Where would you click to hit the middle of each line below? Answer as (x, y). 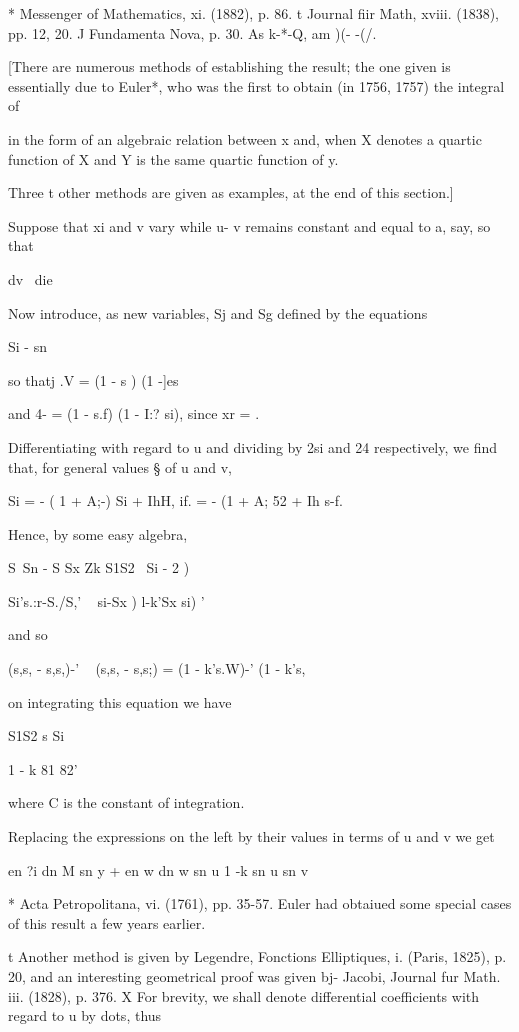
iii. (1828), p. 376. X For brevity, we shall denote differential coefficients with (244, 995)
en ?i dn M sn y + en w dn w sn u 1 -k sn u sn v (158, 869)
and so (28, 634)
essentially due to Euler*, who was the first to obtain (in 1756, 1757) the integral (256, 85)
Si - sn (27, 346)
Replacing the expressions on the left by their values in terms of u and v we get (251, 836)
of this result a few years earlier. (107, 922)
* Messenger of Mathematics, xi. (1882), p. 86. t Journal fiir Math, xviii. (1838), (253, 13)
